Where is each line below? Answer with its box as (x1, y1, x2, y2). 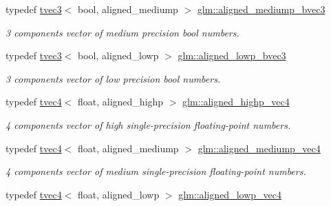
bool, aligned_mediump (78, 2, 178, 16)
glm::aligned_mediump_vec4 (197, 141, 321, 155)
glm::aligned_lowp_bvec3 (178, 48, 286, 63)
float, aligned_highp (78, 94, 164, 109)
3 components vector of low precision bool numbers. (6, 71, 221, 85)
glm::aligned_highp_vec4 (182, 94, 290, 109)
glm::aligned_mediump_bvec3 (197, 2, 325, 16)
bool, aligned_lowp (78, 48, 159, 63)
